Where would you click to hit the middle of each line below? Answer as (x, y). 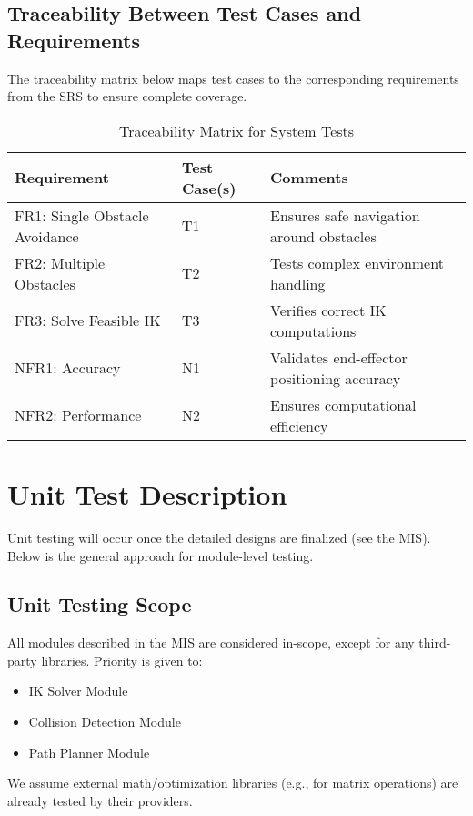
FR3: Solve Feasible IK (88, 321)
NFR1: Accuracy (68, 368)
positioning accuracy (336, 378)
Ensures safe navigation (345, 215)
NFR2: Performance (78, 415)
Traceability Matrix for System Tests (236, 130)
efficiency (299, 425)
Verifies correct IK (328, 310)
